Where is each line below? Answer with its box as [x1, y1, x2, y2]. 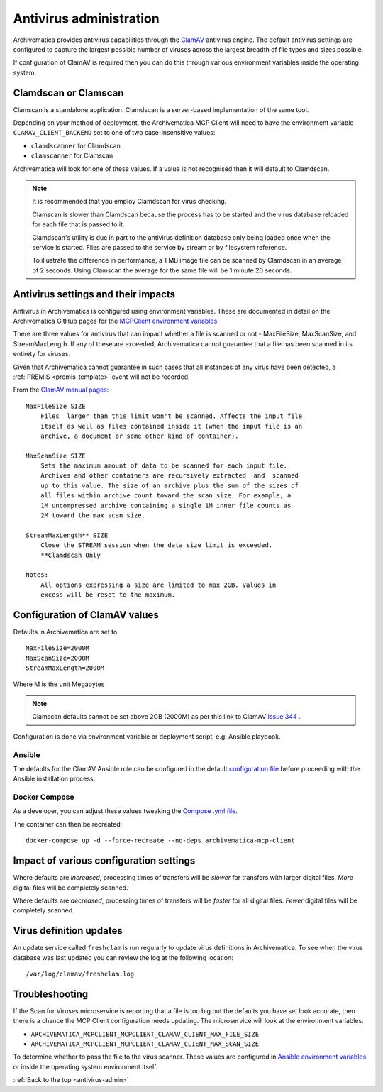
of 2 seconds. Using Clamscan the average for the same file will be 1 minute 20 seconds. [32, 266, 292, 275]
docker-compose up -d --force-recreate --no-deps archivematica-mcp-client [26, 837, 295, 844]
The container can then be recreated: [13, 820, 123, 828]
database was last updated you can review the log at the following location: [13, 953, 233, 961]
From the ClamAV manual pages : [13, 385, 109, 394]
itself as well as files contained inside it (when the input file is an [40, 422, 303, 430]
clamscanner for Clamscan [30, 151, 113, 160]
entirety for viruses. [13, 350, 71, 358]
